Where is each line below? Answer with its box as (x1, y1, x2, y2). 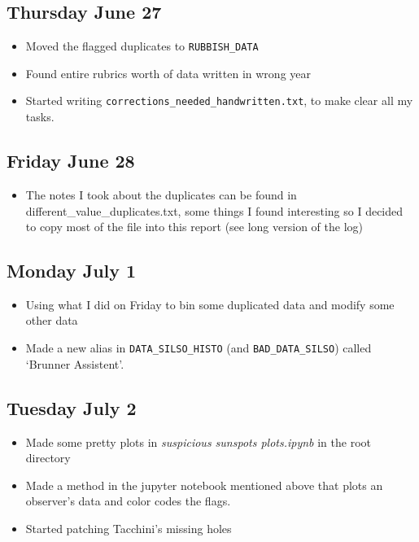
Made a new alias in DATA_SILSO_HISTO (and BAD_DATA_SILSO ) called (25, 339, 372, 356)
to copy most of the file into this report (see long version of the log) (25, 218, 363, 235)
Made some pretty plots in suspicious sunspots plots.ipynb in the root (25, 433, 371, 450)
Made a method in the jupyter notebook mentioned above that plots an (25, 476, 383, 493)
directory (25, 449, 71, 466)
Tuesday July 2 (7, 395, 137, 420)
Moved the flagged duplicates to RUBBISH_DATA (25, 37, 259, 55)
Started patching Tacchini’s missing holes (25, 519, 232, 536)
